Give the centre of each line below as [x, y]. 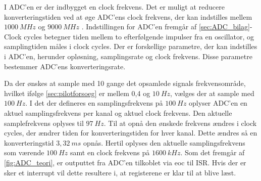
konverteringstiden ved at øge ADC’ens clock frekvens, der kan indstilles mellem [128, 16]
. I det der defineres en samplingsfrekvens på [94, 103]
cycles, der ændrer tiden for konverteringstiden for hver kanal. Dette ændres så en [131, 133]
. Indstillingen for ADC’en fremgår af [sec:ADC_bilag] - [167, 27]
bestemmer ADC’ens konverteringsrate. [65, 66]
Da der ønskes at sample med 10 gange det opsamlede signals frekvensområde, [125, 83]
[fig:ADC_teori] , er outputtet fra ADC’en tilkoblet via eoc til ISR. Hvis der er [125, 162]
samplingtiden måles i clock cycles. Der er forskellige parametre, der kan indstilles [131, 46]
